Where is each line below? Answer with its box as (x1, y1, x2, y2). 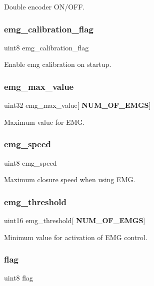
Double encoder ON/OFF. (4, 1, 85, 11)
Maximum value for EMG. (4, 116, 85, 127)
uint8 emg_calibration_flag (4, 42, 89, 52)
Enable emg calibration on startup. (4, 59, 111, 69)
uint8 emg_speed (4, 157, 57, 168)
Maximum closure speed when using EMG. (4, 174, 135, 185)
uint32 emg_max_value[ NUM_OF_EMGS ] (4, 100, 151, 110)
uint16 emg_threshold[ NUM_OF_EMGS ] (4, 215, 145, 226)
